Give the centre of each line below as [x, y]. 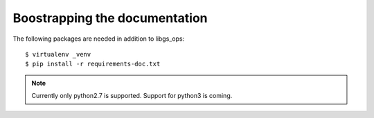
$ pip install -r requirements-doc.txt [93, 64]
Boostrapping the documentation [110, 18]
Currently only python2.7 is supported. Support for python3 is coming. [132, 96]
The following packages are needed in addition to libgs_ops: [99, 39]
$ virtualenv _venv [58, 54]
